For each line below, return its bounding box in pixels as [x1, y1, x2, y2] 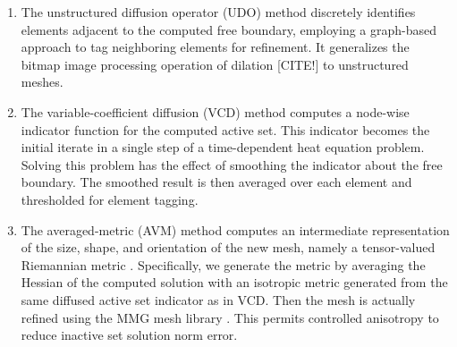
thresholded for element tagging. [21, 190, 199, 208]
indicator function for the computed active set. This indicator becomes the [21, 120, 430, 139]
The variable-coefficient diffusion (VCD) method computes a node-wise [21, 102, 410, 121]
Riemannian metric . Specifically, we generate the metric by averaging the [21, 255, 426, 274]
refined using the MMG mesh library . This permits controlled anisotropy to [21, 308, 439, 326]
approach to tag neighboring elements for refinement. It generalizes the [21, 38, 410, 56]
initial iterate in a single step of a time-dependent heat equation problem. [21, 138, 425, 157]
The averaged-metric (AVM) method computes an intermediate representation [21, 220, 450, 239]
